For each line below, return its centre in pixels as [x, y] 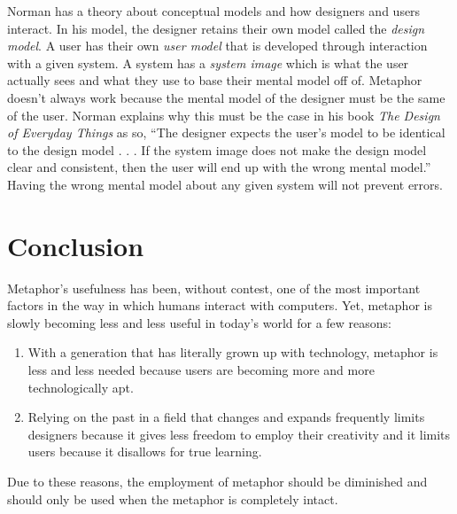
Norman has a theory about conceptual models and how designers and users [214, 11]
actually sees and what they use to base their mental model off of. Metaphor [215, 80]
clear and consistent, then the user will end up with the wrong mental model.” [219, 167]
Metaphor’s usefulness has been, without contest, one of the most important [214, 288]
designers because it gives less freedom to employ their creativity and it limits [239, 434]
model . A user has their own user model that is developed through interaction [217, 46]
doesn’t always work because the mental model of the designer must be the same [226, 97]
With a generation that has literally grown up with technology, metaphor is [233, 352]
